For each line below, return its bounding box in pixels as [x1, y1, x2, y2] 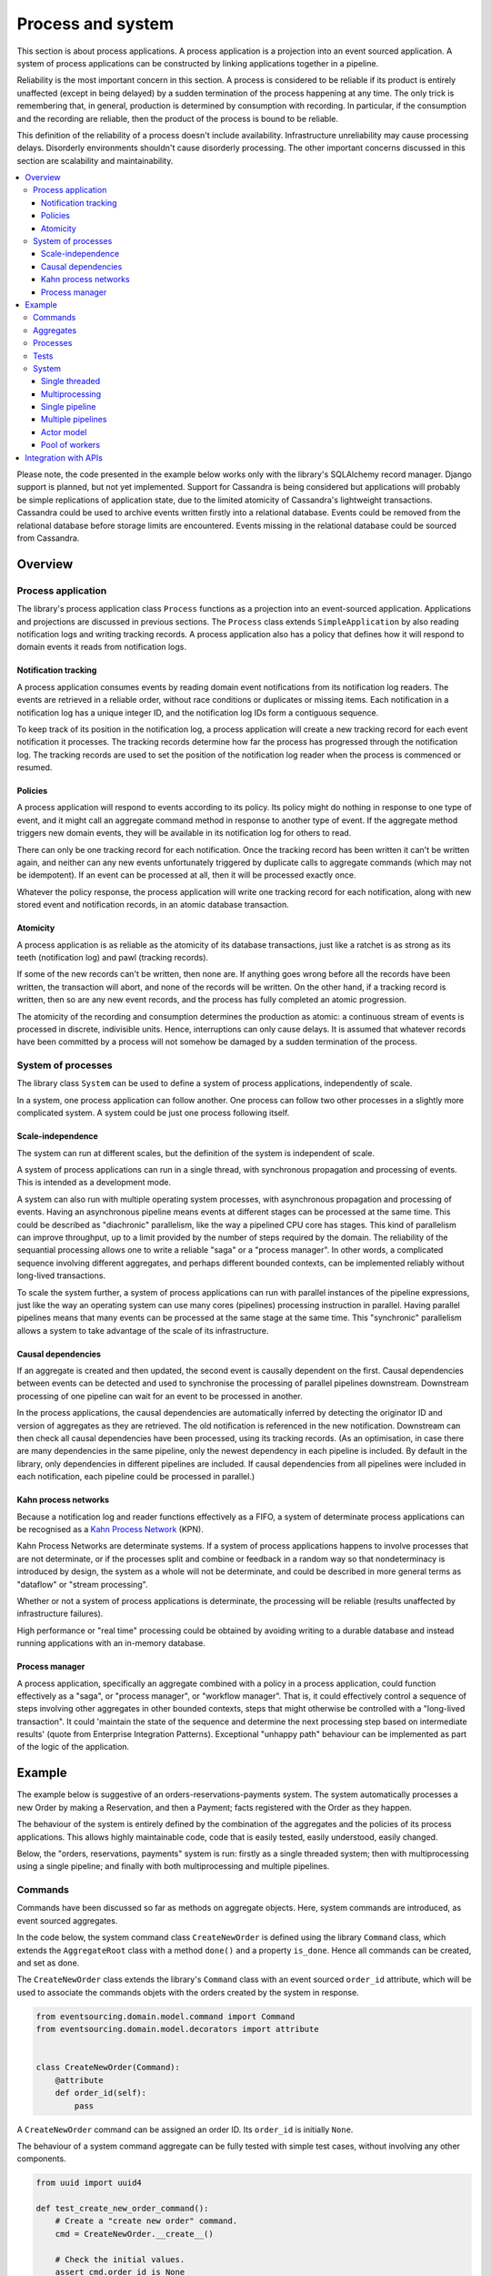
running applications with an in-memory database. [16, 1638, 206, 1649]
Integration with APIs [25, 452, 104, 463]
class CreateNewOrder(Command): [35, 2062, 181, 2073]
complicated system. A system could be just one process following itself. [16, 1107, 290, 1119]
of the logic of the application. [16, 1742, 130, 1753]
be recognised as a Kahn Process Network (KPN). [16, 1524, 204, 1534]
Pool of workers [41, 440, 100, 451]
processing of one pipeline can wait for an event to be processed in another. [16, 1390, 304, 1401]
